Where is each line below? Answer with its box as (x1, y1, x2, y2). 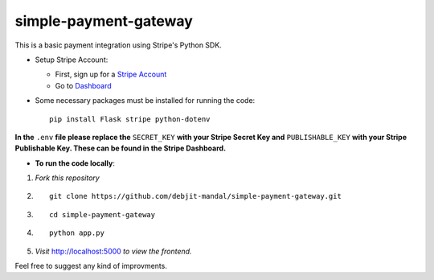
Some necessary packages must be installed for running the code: (35, 96, 256, 105)
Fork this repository (35, 173, 100, 183)
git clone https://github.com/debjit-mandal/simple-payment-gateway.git (49, 191, 342, 201)
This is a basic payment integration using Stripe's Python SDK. (14, 40, 223, 50)
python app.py (49, 229, 104, 237)
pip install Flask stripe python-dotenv (49, 114, 211, 124)
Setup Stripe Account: (35, 55, 108, 64)
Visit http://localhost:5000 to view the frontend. (35, 246, 192, 256)
